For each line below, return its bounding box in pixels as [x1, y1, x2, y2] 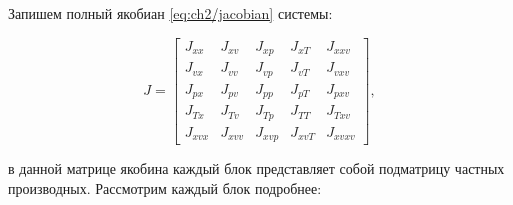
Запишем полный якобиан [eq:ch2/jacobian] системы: [8, 3, 333, 23]
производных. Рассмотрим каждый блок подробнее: [8, 177, 322, 198]
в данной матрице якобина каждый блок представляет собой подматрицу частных [8, 158, 505, 179]
